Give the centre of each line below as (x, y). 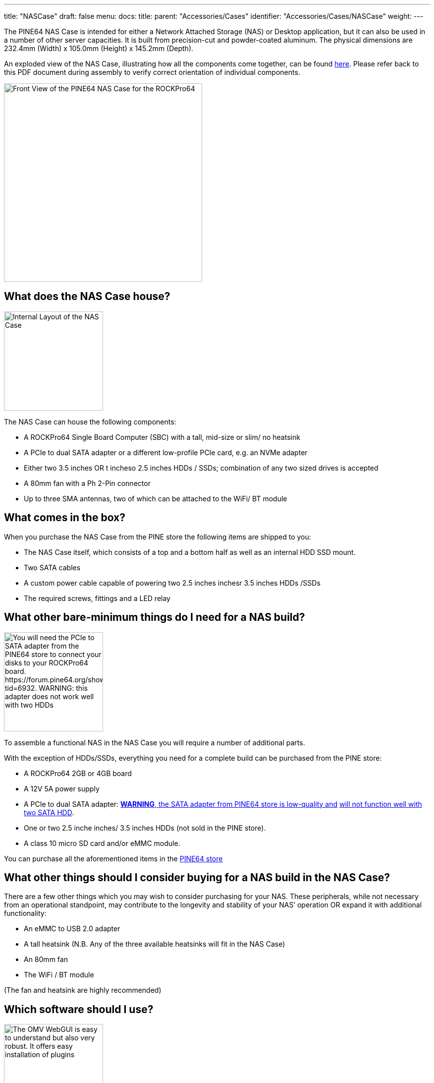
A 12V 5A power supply (62, 788)
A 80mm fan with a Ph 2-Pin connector (87, 483)
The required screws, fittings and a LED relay (97, 598)
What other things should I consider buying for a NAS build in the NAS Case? (197, 877)
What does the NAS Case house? (87, 297)
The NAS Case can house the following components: (90, 421)
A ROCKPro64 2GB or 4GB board (78, 773)
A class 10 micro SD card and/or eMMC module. (102, 843)
